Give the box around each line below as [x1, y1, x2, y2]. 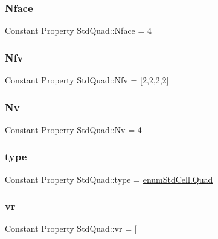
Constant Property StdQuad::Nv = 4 [5, 123, 142, 136]
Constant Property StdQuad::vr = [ [5, 222, 137, 235]
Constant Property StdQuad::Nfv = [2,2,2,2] [5, 74, 169, 87]
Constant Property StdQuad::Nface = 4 [5, 24, 152, 37]
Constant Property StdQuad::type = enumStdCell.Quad [5, 172, 213, 185]
